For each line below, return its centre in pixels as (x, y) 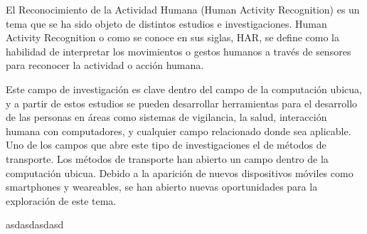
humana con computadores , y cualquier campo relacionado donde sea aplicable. (179, 131)
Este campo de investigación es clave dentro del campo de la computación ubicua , (184, 89)
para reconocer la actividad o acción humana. (105, 65)
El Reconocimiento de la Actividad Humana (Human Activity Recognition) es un (183, 9)
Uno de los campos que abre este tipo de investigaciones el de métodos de (166, 145)
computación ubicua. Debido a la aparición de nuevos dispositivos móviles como (180, 172)
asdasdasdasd (35, 224)
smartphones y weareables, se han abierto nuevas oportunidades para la (162, 187)
